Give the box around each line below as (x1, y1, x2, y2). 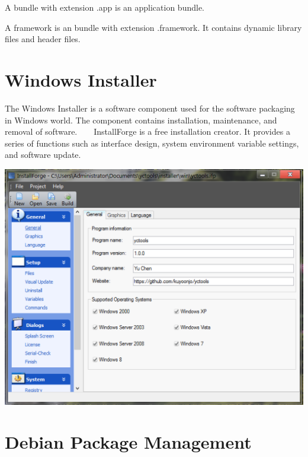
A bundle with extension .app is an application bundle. (5, 1, 204, 13)
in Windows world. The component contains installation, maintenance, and (5, 113, 277, 126)
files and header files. (5, 33, 81, 45)
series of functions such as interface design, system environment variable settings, (5, 137, 299, 149)
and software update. (5, 148, 81, 161)
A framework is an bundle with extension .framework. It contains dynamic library (5, 21, 302, 33)
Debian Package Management (5, 430, 252, 454)
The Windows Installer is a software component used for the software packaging (5, 101, 295, 114)
